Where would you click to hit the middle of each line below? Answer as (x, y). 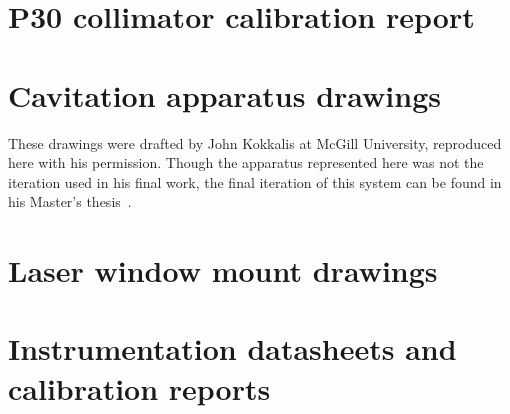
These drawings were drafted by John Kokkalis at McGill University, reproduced (255, 142)
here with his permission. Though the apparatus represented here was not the (246, 162)
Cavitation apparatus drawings (224, 94)
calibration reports (139, 387)
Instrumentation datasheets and (232, 348)
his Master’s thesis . (70, 201)
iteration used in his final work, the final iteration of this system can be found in (255, 181)
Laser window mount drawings (223, 270)
